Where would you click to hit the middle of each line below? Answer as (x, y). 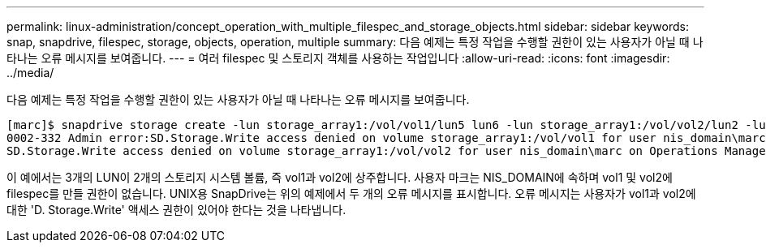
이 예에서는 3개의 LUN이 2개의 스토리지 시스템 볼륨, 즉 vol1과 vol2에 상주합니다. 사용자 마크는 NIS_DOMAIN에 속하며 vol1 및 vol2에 (340, 177)
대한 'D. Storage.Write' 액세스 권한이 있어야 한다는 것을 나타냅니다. (176, 210)
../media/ (30, 73)
